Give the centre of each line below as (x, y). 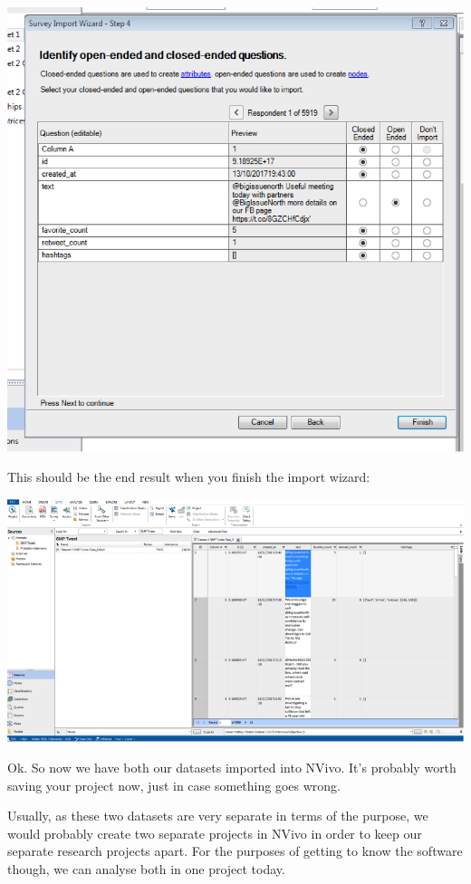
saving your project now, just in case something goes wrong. (174, 785)
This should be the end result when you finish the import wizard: (189, 477)
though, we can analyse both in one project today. (146, 868)
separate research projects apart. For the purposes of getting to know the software (235, 851)
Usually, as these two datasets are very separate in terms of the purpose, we (218, 816)
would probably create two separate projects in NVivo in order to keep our (215, 833)
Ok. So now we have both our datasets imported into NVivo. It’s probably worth (232, 767)
